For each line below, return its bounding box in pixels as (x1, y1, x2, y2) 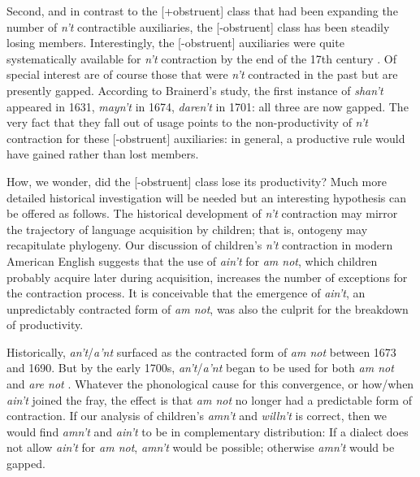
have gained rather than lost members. (6, 145, 199, 163)
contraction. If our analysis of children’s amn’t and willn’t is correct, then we (6, 407, 388, 424)
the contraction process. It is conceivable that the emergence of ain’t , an (6, 284, 366, 301)
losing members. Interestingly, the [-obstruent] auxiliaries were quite (6, 34, 344, 51)
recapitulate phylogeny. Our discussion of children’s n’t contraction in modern (6, 236, 393, 254)
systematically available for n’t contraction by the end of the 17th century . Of (6, 50, 397, 67)
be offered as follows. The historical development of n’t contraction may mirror (6, 205, 398, 222)
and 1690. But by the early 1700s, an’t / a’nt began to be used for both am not (6, 359, 394, 376)
